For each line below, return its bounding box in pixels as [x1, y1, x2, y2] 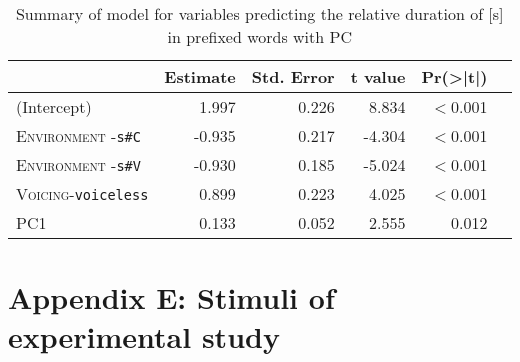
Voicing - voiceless [16, 182, 149, 205]
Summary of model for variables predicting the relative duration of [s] [15, 2, 504, 25]
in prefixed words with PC [167, 25, 352, 48]
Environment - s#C [16, 124, 141, 147]
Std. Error [251, 65, 335, 88]
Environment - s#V [16, 153, 141, 176]
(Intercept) [16, 95, 92, 118]
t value [350, 65, 406, 88]
